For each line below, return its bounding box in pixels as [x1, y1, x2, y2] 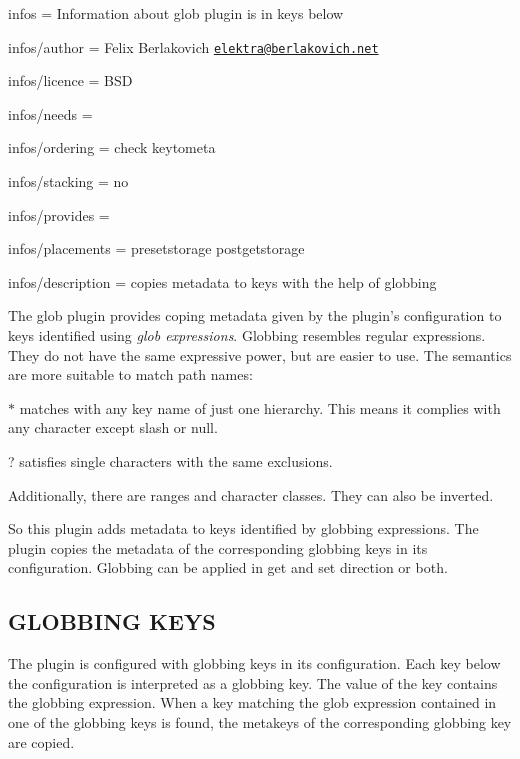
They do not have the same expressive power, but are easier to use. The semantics [8, 344, 512, 365]
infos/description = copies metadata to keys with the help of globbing [8, 271, 437, 292]
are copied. [8, 731, 75, 752]
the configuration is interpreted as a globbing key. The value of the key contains [8, 672, 498, 693]
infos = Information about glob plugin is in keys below [8, 3, 344, 23]
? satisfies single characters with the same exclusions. [8, 450, 333, 471]
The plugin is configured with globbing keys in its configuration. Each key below [8, 653, 501, 674]
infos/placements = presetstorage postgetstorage [8, 238, 305, 259]
